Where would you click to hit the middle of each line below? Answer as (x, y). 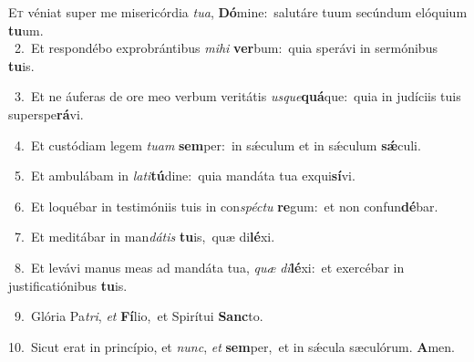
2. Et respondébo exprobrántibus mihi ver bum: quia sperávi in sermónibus (226, 48)
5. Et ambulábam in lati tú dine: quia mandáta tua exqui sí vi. (185, 176)
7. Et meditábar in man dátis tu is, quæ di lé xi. (144, 237)
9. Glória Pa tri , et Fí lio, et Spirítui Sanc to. (139, 316)
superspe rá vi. (46, 114)
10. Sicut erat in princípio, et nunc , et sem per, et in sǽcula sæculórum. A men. (232, 346)
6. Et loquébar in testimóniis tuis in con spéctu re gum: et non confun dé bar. (226, 206)
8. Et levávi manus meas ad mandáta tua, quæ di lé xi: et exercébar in (209, 267)
